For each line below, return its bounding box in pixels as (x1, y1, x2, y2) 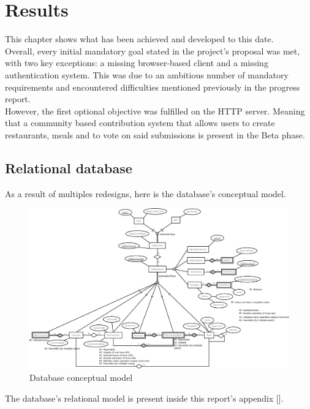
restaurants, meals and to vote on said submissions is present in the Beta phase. (5, 128, 305, 141)
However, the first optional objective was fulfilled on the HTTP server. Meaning (5, 104, 305, 117)
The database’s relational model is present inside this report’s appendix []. (5, 391, 284, 404)
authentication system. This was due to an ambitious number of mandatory (5, 68, 289, 81)
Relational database (5, 158, 132, 177)
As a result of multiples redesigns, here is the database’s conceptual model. (5, 187, 286, 200)
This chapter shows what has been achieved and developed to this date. (5, 32, 274, 45)
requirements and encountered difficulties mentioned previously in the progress (5, 80, 300, 93)
